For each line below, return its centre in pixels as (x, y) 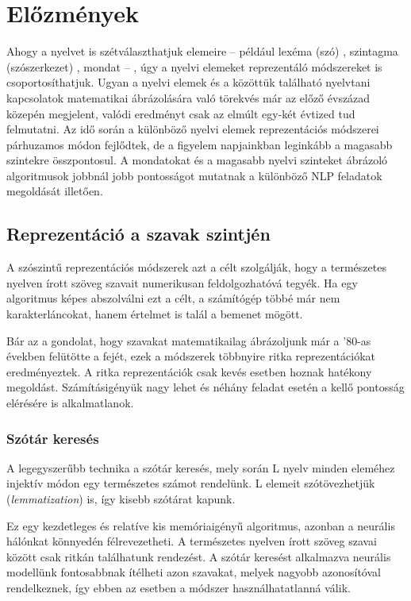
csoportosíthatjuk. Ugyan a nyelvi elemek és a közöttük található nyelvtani (188, 82)
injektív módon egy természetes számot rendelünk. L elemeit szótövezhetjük (191, 483)
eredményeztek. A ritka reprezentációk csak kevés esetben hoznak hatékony (189, 371)
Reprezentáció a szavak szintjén (138, 234)
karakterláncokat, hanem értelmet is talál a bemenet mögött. (155, 314)
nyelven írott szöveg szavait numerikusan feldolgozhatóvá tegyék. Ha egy (182, 282)
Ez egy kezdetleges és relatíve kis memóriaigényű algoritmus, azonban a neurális (201, 525)
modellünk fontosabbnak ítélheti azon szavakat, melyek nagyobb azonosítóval (194, 572)
